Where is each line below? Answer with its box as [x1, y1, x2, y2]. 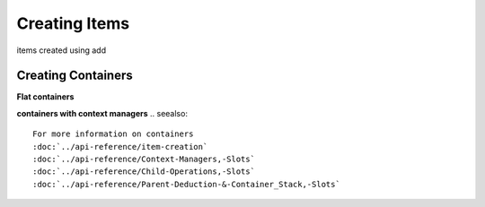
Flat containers [16, 91, 75, 102]
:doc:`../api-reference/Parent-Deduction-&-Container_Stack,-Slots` [32, 179, 340, 189]
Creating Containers [16, 68, 134, 83]
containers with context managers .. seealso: [16, 108, 189, 118]
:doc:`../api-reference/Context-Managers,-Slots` [32, 154, 256, 165]
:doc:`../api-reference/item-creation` [32, 142, 208, 151]
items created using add [16, 45, 107, 56]
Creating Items [16, 13, 130, 33]
